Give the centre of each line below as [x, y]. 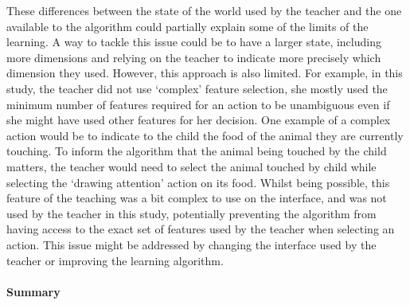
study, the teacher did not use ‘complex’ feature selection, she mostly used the [197, 88]
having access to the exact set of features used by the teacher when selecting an [201, 229]
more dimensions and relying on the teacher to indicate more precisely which [194, 57]
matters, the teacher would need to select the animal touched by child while [191, 166]
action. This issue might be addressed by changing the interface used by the [191, 244]
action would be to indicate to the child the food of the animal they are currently [205, 135]
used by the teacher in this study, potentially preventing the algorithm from [191, 213]
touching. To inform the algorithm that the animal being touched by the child [197, 151]
